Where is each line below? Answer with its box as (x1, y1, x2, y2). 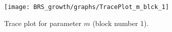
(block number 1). (92, 17, 149, 28)
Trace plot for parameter (4, 17, 82, 28)
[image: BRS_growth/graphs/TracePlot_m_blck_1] (4, 3, 169, 10)
